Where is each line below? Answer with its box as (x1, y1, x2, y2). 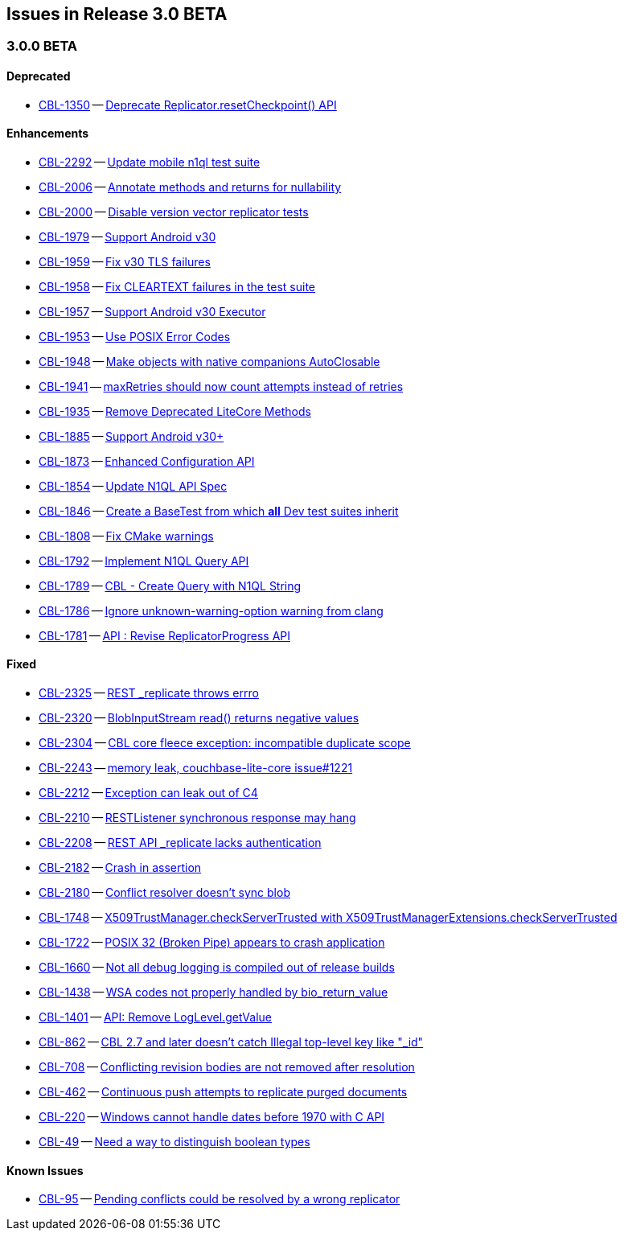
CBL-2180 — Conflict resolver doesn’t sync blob (39, 886, 290, 900)
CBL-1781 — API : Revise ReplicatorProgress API (39, 628, 291, 643)
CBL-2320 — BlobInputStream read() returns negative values (39, 711, 359, 725)
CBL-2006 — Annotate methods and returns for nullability (39, 179, 342, 194)
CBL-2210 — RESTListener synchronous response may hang (39, 811, 356, 825)
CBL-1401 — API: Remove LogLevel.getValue (39, 1010, 273, 1025)
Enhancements (6, 126, 89, 141)
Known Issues (6, 1163, 84, 1177)
